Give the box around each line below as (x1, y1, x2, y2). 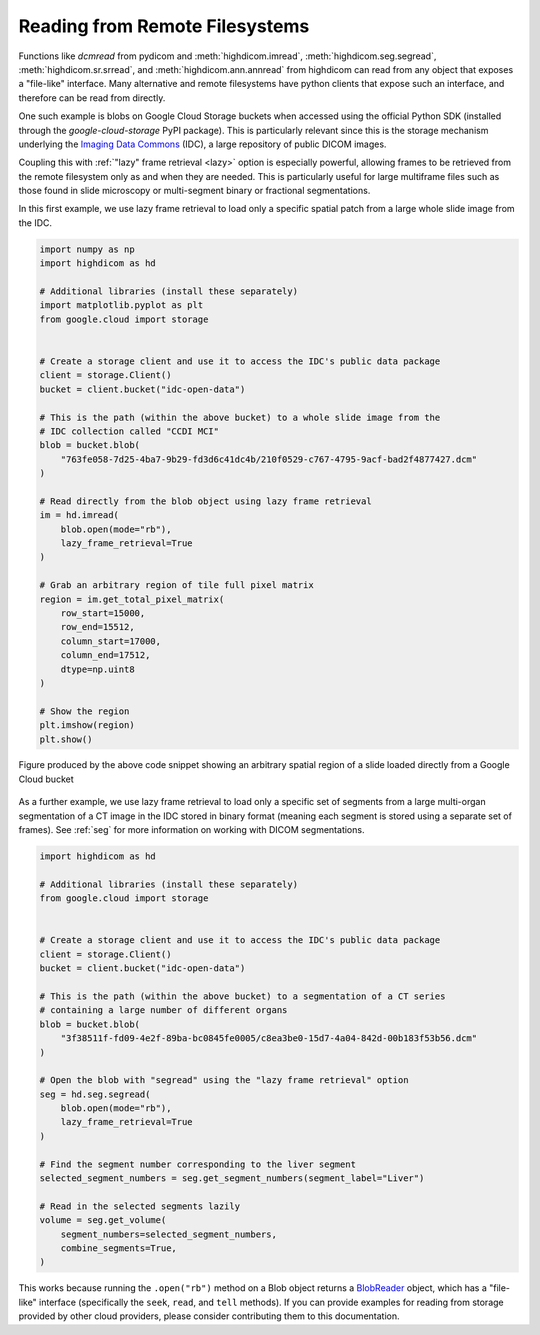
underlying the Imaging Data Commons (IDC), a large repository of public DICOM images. (18, 138, 387, 150)
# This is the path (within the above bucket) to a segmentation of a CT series (39, 990, 446, 1002)
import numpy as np (39, 243, 135, 255)
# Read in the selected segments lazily (39, 1200, 240, 1212)
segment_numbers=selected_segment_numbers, (60, 1228, 277, 1240)
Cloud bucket (18, 773, 74, 785)
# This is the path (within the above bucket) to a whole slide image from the (39, 411, 441, 423)
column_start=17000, (60, 635, 162, 647)
